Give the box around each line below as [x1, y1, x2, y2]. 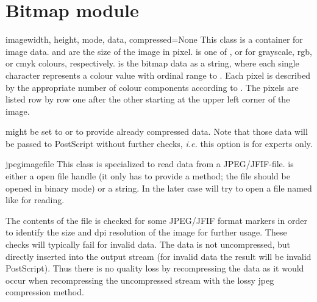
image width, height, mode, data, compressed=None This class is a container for [5, 33, 303, 46]
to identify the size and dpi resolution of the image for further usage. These [5, 226, 287, 239]
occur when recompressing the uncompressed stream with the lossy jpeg [5, 273, 274, 286]
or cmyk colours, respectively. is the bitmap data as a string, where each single [5, 57, 299, 70]
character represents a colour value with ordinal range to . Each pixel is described [5, 68, 311, 81]
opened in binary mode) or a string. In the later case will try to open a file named [5, 181, 312, 194]
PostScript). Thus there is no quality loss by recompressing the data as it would [5, 262, 304, 275]
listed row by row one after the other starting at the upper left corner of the [5, 93, 290, 106]
